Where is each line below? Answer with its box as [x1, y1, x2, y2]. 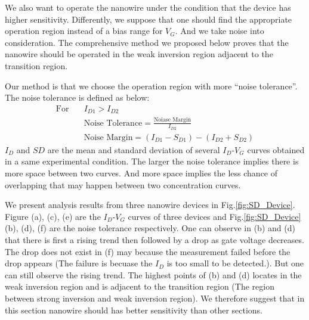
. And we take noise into [175, 24, 264, 37]
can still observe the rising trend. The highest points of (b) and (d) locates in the [5, 268, 302, 281]
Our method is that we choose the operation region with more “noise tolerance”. [5, 79, 298, 92]
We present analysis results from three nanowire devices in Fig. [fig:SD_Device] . [5, 198, 295, 211]
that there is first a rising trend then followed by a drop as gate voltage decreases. [5, 234, 304, 246]
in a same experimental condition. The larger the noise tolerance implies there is [5, 155, 299, 167]
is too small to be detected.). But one [166, 257, 304, 269]
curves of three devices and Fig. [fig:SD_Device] [128, 210, 301, 222]
